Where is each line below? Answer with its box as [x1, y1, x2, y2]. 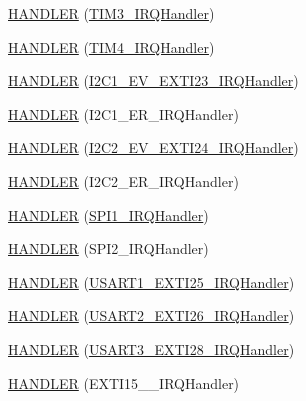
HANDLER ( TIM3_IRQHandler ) [8, 3, 215, 23]
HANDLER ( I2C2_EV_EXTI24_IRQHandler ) [8, 137, 299, 158]
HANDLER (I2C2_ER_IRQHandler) [8, 170, 239, 191]
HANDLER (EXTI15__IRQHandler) [8, 372, 240, 393]
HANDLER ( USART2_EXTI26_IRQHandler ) [8, 305, 295, 326]
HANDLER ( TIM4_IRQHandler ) [8, 36, 215, 57]
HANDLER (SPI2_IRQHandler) [8, 238, 209, 259]
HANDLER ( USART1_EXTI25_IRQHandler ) [8, 271, 295, 292]
